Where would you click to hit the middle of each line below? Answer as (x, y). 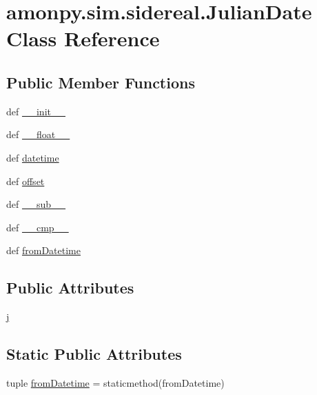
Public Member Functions (101, 82)
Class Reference (83, 38)
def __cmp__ (38, 227)
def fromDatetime (43, 250)
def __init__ (36, 111)
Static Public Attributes (94, 354)
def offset (25, 181)
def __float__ (38, 134)
